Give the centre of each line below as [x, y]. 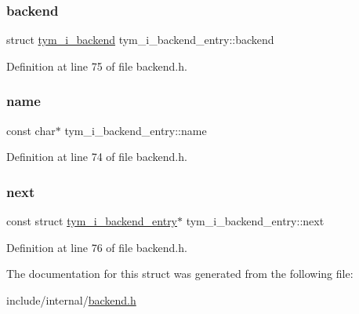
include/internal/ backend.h [71, 299]
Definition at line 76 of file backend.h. [97, 247]
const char [31, 130]
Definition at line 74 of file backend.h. [97, 157]
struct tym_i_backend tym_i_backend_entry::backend [140, 40]
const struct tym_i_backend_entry [92, 221]
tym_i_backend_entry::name [136, 130]
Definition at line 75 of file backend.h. [97, 66]
